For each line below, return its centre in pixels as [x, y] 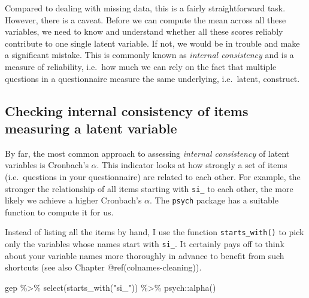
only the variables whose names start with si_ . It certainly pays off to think [145, 244]
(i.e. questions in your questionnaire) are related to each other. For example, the [153, 176]
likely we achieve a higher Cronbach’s [73, 200]
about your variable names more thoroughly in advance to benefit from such [145, 255]
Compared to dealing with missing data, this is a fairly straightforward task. [145, 8]
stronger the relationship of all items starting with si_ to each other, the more [149, 188]
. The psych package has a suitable [214, 200]
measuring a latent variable [91, 128]
